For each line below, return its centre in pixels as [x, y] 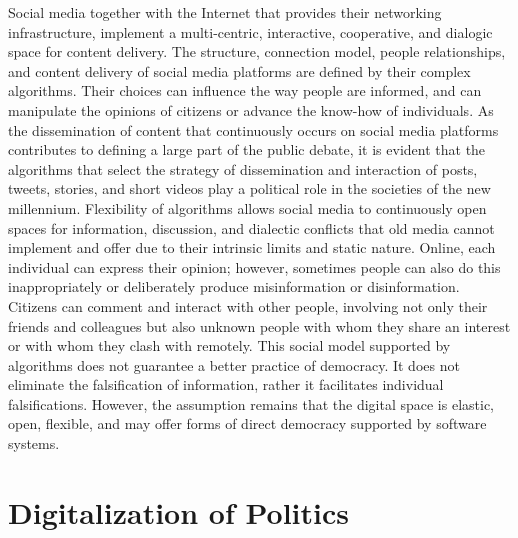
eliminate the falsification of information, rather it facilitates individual [226, 384]
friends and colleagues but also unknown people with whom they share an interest [259, 325]
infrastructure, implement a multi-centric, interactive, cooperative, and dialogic [250, 31]
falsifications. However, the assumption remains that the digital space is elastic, [251, 403]
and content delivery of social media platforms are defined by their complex [239, 70]
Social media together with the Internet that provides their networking [225, 12]
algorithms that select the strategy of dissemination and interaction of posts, [243, 168]
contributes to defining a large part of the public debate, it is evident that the [247, 149]
